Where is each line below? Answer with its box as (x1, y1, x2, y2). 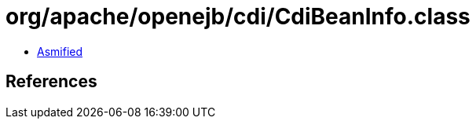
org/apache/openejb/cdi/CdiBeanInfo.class (5, 3, 471, 30)
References (5, 72, 97, 92)
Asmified (37, 44, 83, 58)
